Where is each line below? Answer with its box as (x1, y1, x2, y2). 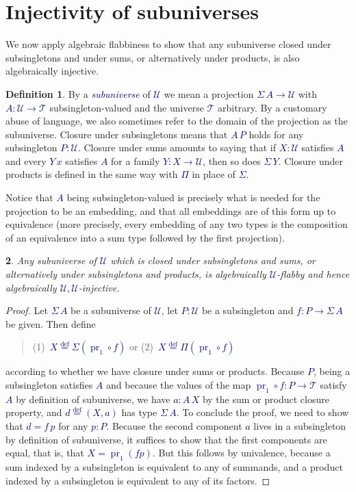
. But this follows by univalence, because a (152, 445, 331, 460)
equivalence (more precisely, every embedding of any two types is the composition (5, 217, 348, 231)
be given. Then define (5, 316, 96, 331)
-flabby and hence (277, 267, 350, 281)
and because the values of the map (105, 378, 251, 391)
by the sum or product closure (202, 391, 329, 406)
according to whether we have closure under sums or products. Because (5, 364, 305, 378)
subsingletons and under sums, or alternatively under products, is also (5, 50, 300, 64)
